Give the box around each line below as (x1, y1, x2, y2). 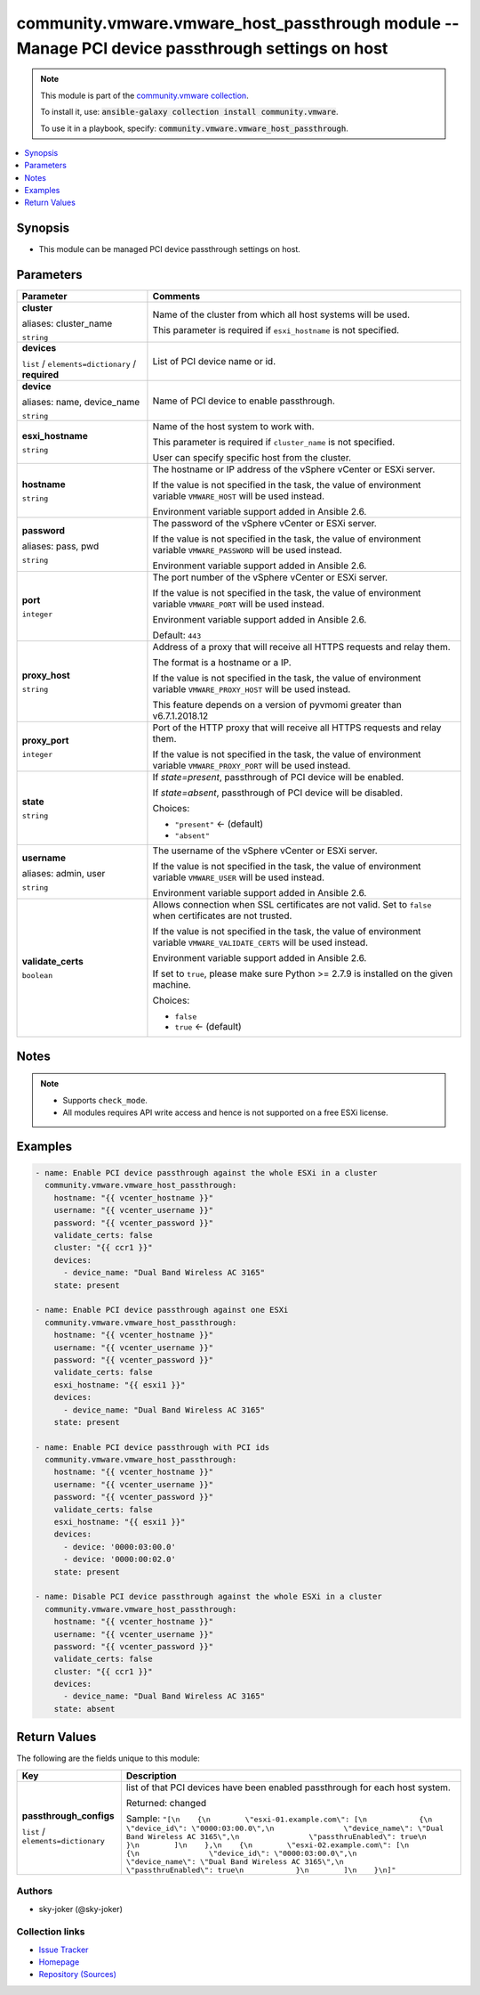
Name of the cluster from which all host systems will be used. (152, 308, 411, 321)
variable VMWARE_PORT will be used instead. (152, 598, 324, 610)
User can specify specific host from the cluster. (152, 452, 351, 464)
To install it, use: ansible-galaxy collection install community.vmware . (40, 107, 339, 118)
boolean (21, 971, 53, 981)
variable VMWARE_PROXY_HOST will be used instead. (152, 683, 351, 696)
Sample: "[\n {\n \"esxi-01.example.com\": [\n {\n (125, 1812, 433, 1825)
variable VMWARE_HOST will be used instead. (152, 490, 324, 502)
